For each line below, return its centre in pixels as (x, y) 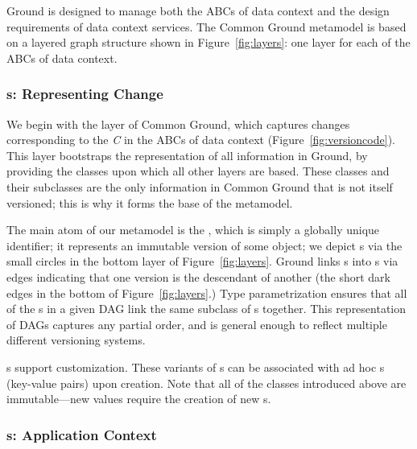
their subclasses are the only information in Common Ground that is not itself (200, 186)
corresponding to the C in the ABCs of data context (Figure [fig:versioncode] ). (201, 140)
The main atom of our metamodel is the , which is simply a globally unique (193, 230)
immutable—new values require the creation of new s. (139, 399)
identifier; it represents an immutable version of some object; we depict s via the (204, 245)
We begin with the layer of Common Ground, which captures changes (178, 124)
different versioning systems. (76, 340)
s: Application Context (82, 434)
